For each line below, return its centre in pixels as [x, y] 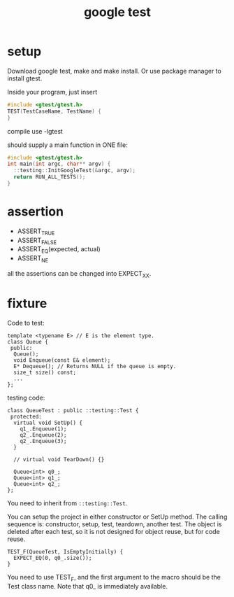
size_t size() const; [45, 372]
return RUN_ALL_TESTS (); [50, 177]
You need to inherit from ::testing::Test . [67, 503]
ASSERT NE [33, 259]
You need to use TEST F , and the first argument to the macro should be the [114, 578]
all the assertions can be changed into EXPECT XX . [79, 274]
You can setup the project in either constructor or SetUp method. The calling [117, 517]
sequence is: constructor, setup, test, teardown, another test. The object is [115, 524]
